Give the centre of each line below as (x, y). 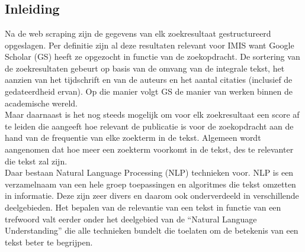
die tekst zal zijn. (36, 161)
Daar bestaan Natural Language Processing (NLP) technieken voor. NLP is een (149, 172)
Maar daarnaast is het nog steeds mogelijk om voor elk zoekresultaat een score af (152, 114)
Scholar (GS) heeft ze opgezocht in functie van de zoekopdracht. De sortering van (152, 56)
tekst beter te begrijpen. (49, 242)
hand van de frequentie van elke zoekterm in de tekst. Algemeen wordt (133, 138)
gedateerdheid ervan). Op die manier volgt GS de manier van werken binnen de (149, 91)
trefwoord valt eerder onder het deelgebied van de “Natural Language (131, 219)
